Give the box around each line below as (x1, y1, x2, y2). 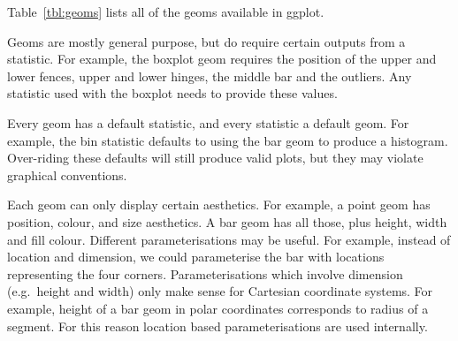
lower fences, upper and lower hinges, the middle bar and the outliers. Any (7, 66, 412, 85)
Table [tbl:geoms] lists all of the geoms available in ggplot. (7, 3, 324, 20)
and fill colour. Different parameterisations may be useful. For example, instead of (7, 230, 451, 248)
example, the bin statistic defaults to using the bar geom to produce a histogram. (7, 131, 448, 149)
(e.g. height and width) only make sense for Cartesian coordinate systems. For (7, 282, 433, 300)
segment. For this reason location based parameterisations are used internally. (7, 316, 428, 335)
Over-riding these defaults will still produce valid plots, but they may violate (7, 148, 424, 167)
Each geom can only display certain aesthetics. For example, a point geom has (7, 195, 431, 214)
